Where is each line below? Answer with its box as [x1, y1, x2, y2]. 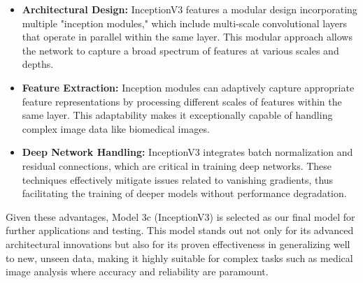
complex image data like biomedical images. [22, 121, 210, 136]
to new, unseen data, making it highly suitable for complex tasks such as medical [6, 250, 353, 265]
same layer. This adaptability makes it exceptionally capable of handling [22, 108, 333, 122]
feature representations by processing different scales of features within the [22, 94, 342, 108]
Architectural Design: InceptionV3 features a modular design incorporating [22, 2, 357, 16]
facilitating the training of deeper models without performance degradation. [22, 186, 347, 201]
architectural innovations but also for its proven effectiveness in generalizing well [6, 236, 350, 251]
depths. [22, 57, 54, 71]
